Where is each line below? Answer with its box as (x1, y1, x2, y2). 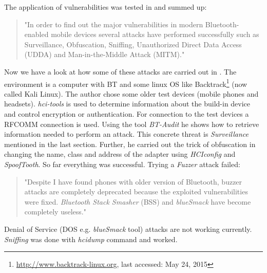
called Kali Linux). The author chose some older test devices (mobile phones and (4, 88, 259, 99)
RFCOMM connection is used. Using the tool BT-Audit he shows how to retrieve (4, 118, 259, 129)
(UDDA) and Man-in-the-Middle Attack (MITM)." (24, 49, 185, 60)
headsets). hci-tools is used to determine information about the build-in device (4, 98, 251, 109)
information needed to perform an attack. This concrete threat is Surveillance (4, 129, 249, 139)
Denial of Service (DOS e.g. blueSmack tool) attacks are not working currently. (4, 223, 252, 234)
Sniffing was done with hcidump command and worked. (4, 233, 178, 244)
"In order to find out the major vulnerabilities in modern (24, 19, 203, 29)
